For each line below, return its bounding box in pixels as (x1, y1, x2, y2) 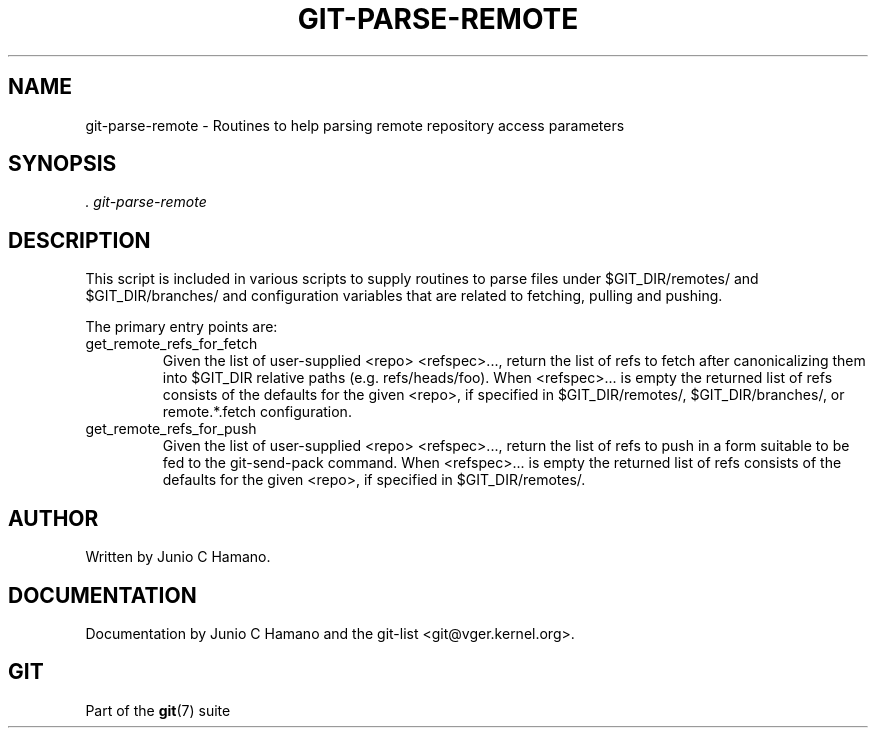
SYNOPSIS (8, 151, 117, 177)
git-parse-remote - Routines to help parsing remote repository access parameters (85, 116, 625, 134)
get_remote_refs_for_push (85, 420, 257, 438)
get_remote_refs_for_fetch (85, 335, 258, 353)
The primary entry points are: (85, 318, 278, 336)
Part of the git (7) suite (85, 701, 231, 719)
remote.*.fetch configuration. (162, 403, 352, 421)
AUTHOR (8, 505, 99, 531)
